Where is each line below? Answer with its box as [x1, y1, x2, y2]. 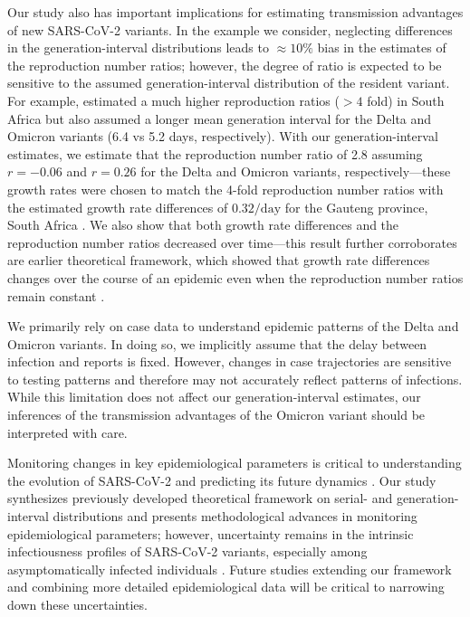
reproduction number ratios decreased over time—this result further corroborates [7, 233, 457, 252]
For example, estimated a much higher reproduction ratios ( [7, 90, 340, 109]
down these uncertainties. [7, 595, 148, 613]
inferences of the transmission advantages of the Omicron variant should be [7, 405, 426, 424]
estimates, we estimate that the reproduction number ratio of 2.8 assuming [7, 144, 423, 163]
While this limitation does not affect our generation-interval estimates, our [7, 387, 421, 406]
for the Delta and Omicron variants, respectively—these [140, 162, 451, 181]
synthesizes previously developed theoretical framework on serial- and [7, 489, 393, 508]
